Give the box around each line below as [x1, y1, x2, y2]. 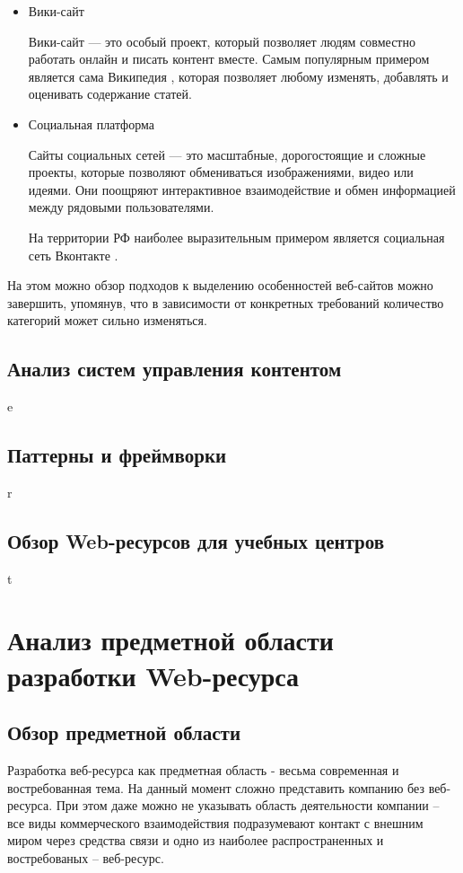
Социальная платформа [28, 114, 154, 133]
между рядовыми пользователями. [28, 198, 214, 216]
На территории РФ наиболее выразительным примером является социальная [28, 227, 445, 246]
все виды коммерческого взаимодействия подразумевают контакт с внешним [7, 813, 424, 832]
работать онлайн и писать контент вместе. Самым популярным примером [28, 49, 430, 68]
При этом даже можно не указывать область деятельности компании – [56, 796, 440, 815]
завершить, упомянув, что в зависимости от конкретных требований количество [7, 293, 444, 312]
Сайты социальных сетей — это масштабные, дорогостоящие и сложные [28, 145, 426, 163]
